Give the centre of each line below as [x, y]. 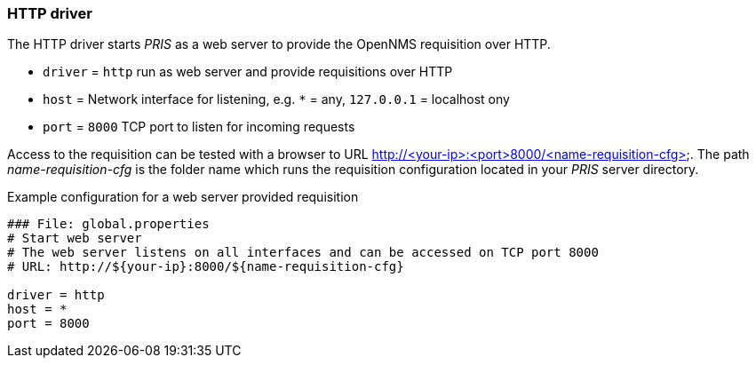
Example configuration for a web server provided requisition [183, 197]
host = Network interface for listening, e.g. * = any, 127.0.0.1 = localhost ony [276, 99]
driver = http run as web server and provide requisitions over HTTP [248, 72]
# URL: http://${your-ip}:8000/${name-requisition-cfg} [206, 267]
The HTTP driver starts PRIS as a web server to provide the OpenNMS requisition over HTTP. [279, 44]
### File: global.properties [108, 224]
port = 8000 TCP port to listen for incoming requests [199, 127]
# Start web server [75, 238]
